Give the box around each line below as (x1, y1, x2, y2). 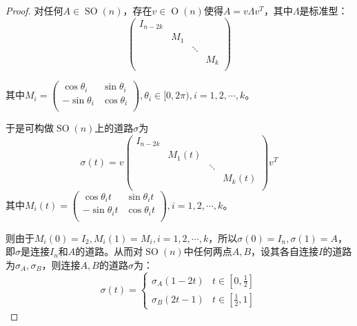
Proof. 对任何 (6, 3, 63, 17)
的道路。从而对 (75, 244, 143, 258)
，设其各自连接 (251, 244, 319, 258)
